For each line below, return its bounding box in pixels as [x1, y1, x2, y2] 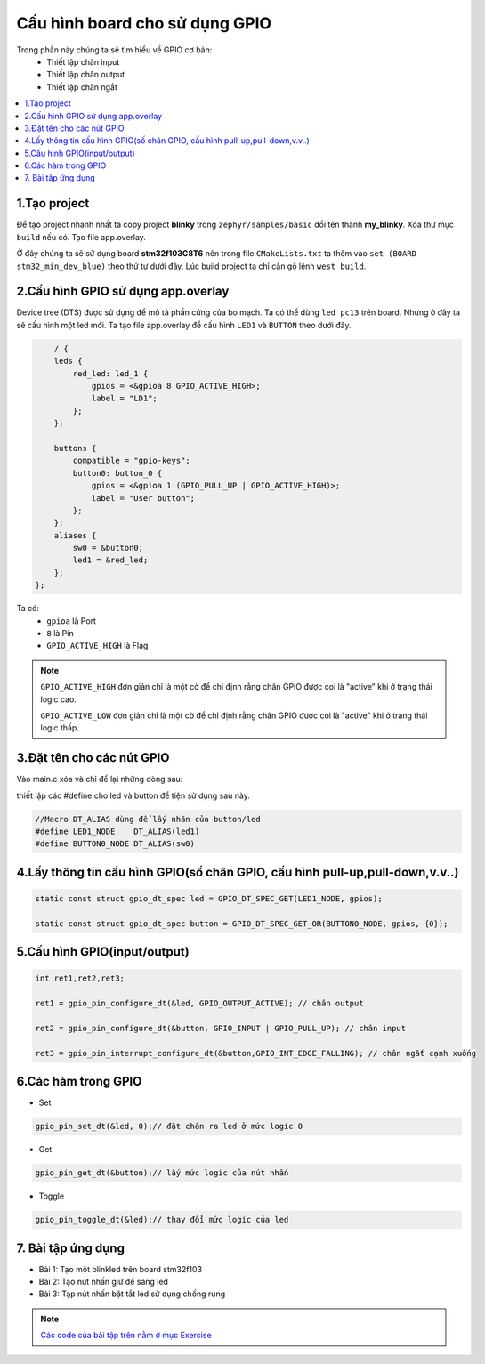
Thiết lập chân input [46, 56, 120, 67]
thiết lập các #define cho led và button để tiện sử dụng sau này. [16, 790, 251, 801]
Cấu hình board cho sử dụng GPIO [16, 13, 271, 33]
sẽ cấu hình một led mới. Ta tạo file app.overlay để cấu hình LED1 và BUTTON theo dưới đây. [16, 319, 352, 330]
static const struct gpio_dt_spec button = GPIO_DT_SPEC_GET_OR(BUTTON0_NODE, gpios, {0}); [35, 918, 449, 929]
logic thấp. [40, 722, 80, 733]
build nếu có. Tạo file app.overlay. [16, 231, 147, 242]
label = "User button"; [91, 493, 196, 503]
